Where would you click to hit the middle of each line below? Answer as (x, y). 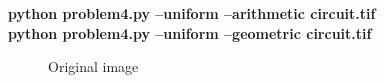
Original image (93, 66)
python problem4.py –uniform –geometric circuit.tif (190, 32)
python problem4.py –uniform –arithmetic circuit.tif (192, 13)
